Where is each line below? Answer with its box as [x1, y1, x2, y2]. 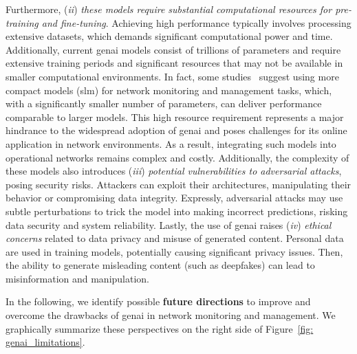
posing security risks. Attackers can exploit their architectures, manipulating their [6, 177, 351, 191]
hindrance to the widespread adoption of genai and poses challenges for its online [6, 123, 347, 137]
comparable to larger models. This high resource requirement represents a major [6, 109, 344, 124]
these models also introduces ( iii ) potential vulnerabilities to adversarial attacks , [6, 164, 342, 178]
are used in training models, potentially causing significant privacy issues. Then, [6, 244, 343, 258]
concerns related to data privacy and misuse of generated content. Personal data [6, 231, 344, 245]
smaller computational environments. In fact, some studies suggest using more [6, 69, 339, 83]
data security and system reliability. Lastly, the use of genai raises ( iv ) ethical [6, 217, 332, 232]
